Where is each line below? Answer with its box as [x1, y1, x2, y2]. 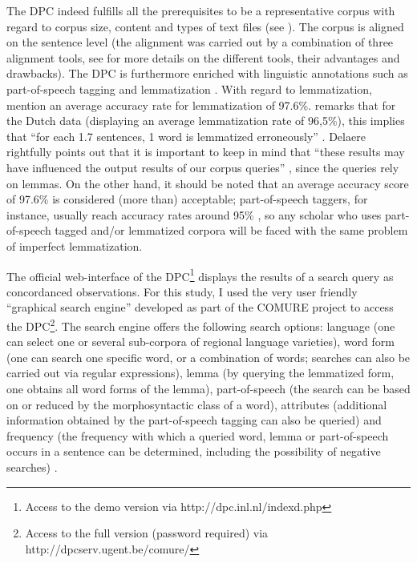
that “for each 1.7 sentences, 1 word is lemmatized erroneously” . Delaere [6, 127, 366, 144]
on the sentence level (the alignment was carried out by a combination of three [6, 34, 394, 50]
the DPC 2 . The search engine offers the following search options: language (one [6, 315, 395, 334]
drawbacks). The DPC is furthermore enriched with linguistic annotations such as [6, 65, 408, 82]
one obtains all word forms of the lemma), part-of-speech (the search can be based [6, 380, 411, 396]
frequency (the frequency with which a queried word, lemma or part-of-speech [6, 427, 389, 444]
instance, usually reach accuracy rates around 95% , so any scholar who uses [6, 206, 382, 223]
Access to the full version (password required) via [25, 525, 269, 541]
